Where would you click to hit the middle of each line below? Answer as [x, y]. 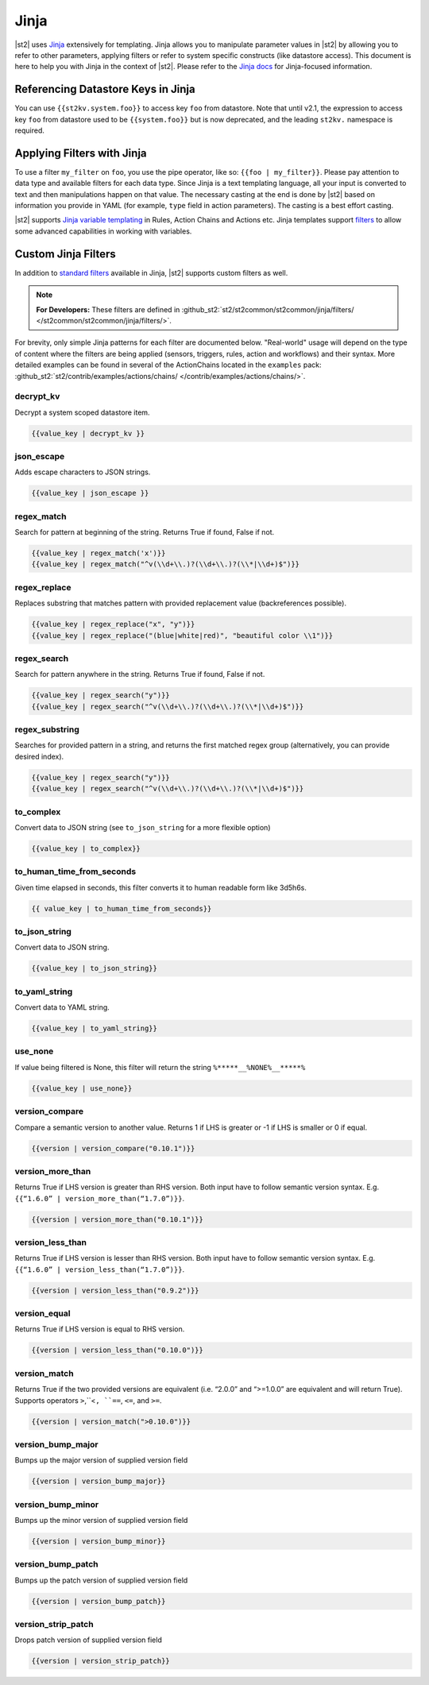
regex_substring [47, 729]
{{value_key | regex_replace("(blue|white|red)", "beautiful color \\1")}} [182, 635]
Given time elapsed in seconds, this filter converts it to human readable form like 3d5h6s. [161, 887]
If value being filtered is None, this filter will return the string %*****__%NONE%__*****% [160, 1067]
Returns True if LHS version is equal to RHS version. [100, 1329]
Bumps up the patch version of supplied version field [101, 1580]
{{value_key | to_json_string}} [95, 968]
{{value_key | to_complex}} [86, 848]
